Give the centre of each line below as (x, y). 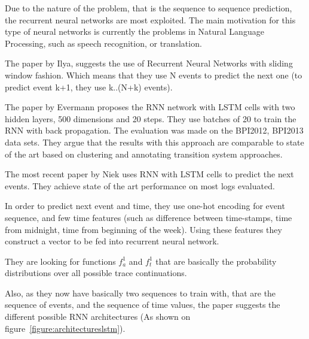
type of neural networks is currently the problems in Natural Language (134, 31)
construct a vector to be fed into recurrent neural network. (112, 241)
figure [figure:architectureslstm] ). (65, 328)
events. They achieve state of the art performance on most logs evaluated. (140, 185)
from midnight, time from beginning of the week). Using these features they (143, 229)
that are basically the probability (216, 261)
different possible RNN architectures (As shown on (98, 317)
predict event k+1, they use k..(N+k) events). (89, 87)
